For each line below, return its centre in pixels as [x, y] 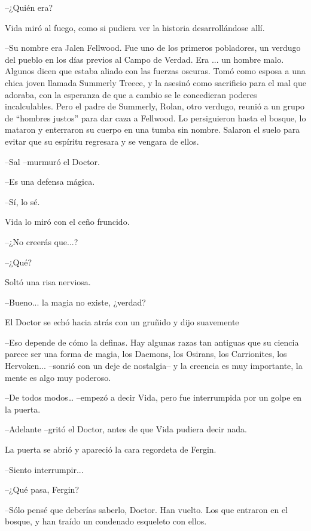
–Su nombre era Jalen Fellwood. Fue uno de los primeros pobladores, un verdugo [153, 48]
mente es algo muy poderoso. [58, 377]
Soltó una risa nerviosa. [48, 282]
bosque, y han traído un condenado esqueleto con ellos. [106, 521]
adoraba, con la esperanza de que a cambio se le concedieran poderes [131, 94]
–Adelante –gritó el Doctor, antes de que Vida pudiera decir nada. [126, 429]
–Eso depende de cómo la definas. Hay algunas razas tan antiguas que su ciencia [152, 342]
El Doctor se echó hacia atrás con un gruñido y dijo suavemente [122, 322]
